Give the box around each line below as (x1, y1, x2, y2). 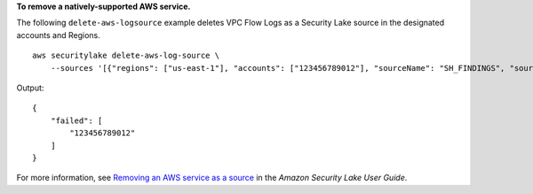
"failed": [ (50, 115, 103, 126)
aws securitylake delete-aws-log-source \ (32, 50, 220, 61)
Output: (16, 82, 44, 93)
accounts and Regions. (16, 29, 101, 40)
